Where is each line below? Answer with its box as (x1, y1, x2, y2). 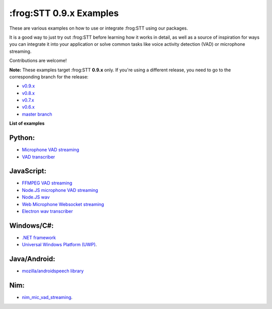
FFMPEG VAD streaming (22, 180, 73, 186)
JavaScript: (9, 167, 47, 175)
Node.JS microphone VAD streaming (22, 187, 98, 193)
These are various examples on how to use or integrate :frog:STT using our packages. (9, 25, 188, 31)
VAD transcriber (22, 154, 55, 160)
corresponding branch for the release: (9, 73, 89, 80)
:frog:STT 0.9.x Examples (9, 8, 119, 19)
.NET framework (22, 234, 56, 241)
